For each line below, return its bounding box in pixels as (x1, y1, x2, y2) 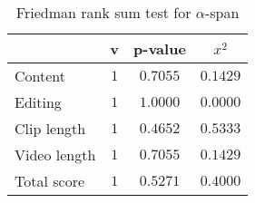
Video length (15, 144, 96, 165)
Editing (15, 92, 62, 112)
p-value (133, 38, 186, 59)
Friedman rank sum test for (15, 2, 191, 23)
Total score (15, 170, 85, 191)
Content (15, 65, 66, 86)
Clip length (15, 118, 86, 139)
